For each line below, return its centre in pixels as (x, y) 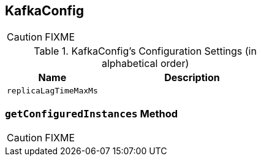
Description (192, 78)
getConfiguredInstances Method (92, 113)
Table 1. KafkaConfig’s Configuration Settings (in (145, 51)
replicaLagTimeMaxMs (52, 91)
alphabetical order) (145, 64)
